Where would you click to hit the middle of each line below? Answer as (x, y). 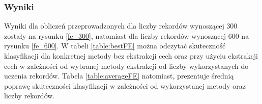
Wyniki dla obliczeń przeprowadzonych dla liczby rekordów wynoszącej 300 (121, 26)
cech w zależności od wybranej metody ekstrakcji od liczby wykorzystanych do (126, 66)
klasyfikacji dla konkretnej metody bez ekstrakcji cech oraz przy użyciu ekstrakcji (131, 56)
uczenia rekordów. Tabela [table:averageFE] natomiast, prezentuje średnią (119, 76)
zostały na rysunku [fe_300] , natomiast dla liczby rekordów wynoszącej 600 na (127, 35)
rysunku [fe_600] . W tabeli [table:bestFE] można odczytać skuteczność (115, 46)
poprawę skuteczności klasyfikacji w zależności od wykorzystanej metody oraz (125, 85)
